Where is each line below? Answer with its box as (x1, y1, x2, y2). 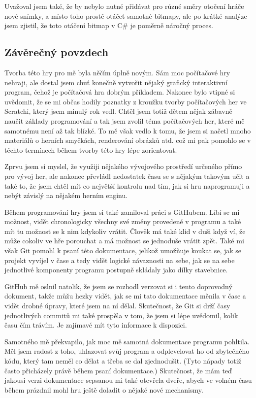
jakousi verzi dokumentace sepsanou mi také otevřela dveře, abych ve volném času (4, 375, 252, 385)
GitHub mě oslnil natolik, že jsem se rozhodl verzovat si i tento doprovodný (4, 281, 232, 291)
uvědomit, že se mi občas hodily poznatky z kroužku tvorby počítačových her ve (4, 96, 247, 106)
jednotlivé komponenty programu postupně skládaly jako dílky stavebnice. (4, 265, 228, 275)
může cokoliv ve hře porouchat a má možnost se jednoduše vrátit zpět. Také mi (4, 235, 244, 246)
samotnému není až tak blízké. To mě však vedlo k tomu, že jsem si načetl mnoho (4, 125, 251, 135)
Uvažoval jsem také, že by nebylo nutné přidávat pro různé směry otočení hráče (4, 1, 244, 11)
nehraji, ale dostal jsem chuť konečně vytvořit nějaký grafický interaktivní (4, 77, 228, 87)
